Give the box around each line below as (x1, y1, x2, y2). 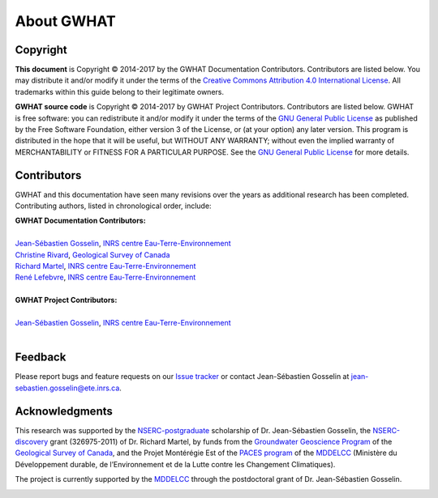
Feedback (15, 351, 67, 364)
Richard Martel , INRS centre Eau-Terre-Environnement (15, 262, 196, 271)
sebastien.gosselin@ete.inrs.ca (15, 383, 120, 393)
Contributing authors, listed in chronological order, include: (15, 201, 212, 211)
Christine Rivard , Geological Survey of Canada (15, 249, 170, 259)
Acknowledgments (15, 404, 114, 418)
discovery (15, 436, 49, 446)
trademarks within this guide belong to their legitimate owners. (15, 87, 225, 96)
